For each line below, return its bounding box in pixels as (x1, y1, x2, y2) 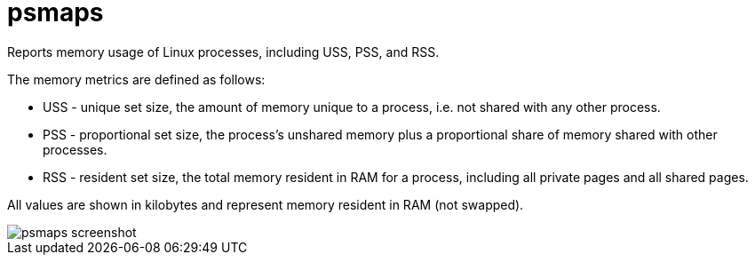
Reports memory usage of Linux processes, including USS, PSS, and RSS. (7, 44, 440, 60)
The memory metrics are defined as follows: (7, 71, 266, 87)
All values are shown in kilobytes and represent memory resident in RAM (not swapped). (7, 196, 524, 212)
